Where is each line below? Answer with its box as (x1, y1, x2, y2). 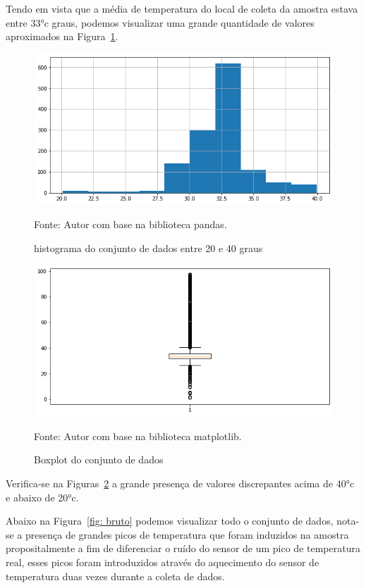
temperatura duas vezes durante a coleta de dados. (6, 568, 225, 583)
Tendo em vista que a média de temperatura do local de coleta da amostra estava (6, 1, 358, 15)
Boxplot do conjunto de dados (34, 452, 164, 467)
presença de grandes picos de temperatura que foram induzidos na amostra (25, 527, 349, 542)
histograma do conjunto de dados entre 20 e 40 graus (34, 240, 263, 255)
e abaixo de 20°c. (6, 489, 79, 504)
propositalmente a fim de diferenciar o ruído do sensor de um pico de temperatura (6, 541, 360, 556)
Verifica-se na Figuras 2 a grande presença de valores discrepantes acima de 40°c (6, 476, 355, 490)
